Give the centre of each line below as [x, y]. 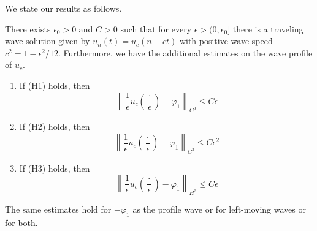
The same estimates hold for [58, 209]
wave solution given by [48, 41]
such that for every [156, 28]
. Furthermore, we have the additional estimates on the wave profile [185, 52]
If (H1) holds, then [55, 85]
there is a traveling [268, 28]
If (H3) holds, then [55, 168]
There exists [28, 28]
